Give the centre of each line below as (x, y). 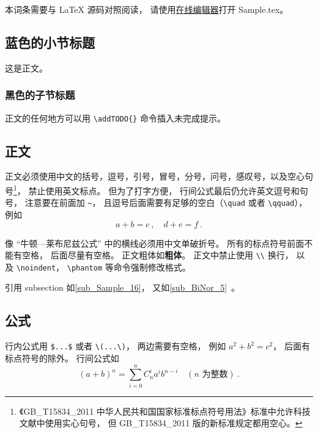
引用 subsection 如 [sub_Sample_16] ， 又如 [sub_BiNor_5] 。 (123, 287)
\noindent (36, 268)
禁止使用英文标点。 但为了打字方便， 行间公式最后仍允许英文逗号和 (164, 190)
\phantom (85, 268)
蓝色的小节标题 (50, 42)
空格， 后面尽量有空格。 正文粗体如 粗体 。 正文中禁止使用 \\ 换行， (157, 255)
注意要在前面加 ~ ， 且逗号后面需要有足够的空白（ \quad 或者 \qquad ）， (166, 202)
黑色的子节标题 (40, 95)
